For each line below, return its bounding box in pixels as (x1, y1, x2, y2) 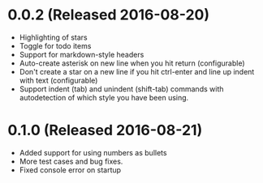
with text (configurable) (19, 75, 98, 85)
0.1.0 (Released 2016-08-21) (7, 121, 203, 139)
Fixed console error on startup (19, 164, 122, 175)
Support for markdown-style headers (19, 49, 144, 59)
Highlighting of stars (19, 32, 88, 42)
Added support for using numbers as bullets (19, 147, 167, 157)
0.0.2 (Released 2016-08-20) (7, 6, 210, 24)
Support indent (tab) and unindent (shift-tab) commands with (19, 83, 224, 94)
